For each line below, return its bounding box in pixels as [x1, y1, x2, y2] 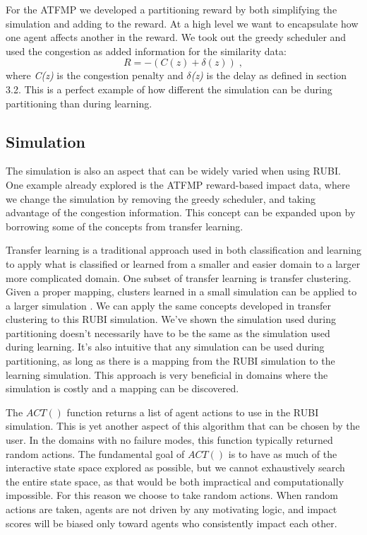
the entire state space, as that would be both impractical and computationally [6, 474, 344, 488]
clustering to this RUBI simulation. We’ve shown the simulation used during [6, 312, 336, 327]
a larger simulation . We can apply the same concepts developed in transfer [6, 298, 331, 312]
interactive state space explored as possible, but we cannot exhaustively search [6, 460, 345, 475]
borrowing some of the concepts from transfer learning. [6, 218, 243, 233]
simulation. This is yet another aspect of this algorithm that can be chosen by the [6, 418, 360, 433]
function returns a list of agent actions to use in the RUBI [66, 404, 319, 419]
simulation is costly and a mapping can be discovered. [6, 381, 239, 396]
